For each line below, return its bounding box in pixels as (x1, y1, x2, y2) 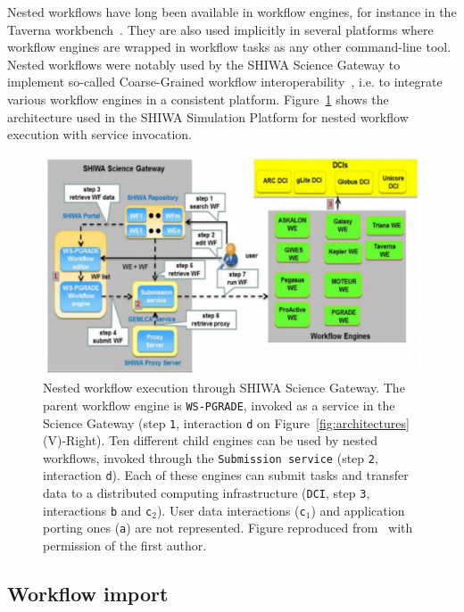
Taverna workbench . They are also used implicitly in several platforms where (7, 20, 434, 38)
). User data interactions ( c (156, 500, 306, 519)
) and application (311, 500, 405, 519)
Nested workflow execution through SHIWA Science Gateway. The (43, 378, 405, 397)
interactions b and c (43, 500, 153, 519)
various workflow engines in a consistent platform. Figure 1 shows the (7, 89, 389, 108)
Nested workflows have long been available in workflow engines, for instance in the (7, 3, 457, 21)
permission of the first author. (43, 536, 207, 555)
